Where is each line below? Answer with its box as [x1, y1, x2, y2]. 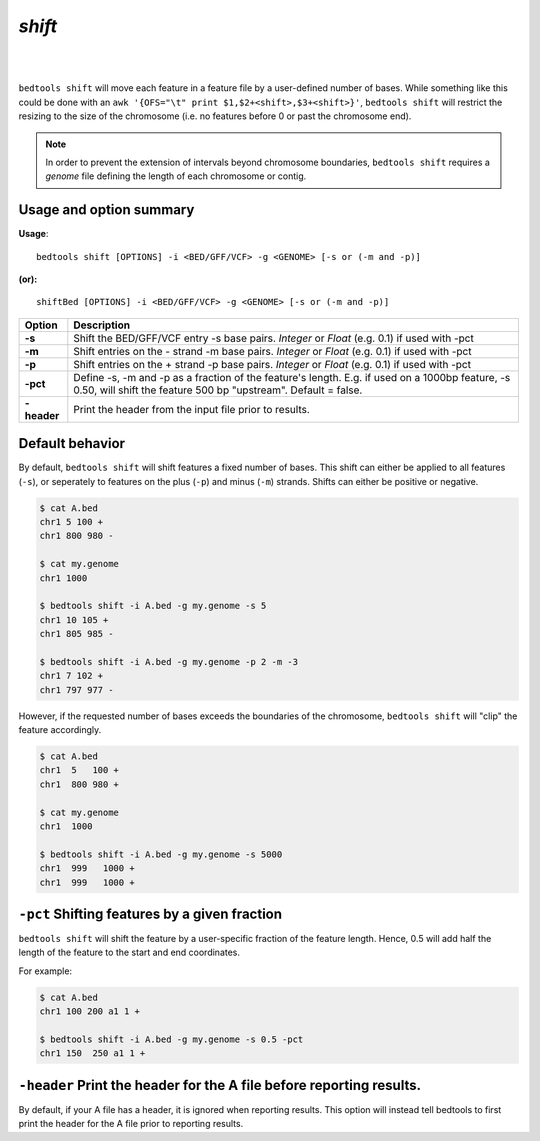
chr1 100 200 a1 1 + [39, 1006, 140, 1017]
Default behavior [18, 435, 125, 452]
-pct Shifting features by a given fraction [18, 906, 283, 922]
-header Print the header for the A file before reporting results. [18, 1076, 422, 1094]
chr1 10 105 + [39, 614, 109, 625]
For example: [18, 965, 73, 977]
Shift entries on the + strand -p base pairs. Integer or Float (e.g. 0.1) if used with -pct [73, 357, 472, 371]
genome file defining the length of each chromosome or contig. [45, 170, 307, 182]
